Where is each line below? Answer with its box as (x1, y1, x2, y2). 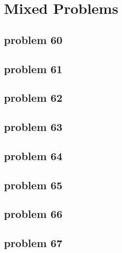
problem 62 (4, 90, 62, 105)
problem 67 (4, 235, 62, 251)
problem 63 (4, 119, 62, 134)
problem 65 (4, 177, 62, 192)
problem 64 (4, 148, 62, 163)
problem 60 (4, 32, 62, 47)
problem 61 (4, 61, 62, 76)
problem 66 (4, 206, 62, 221)
